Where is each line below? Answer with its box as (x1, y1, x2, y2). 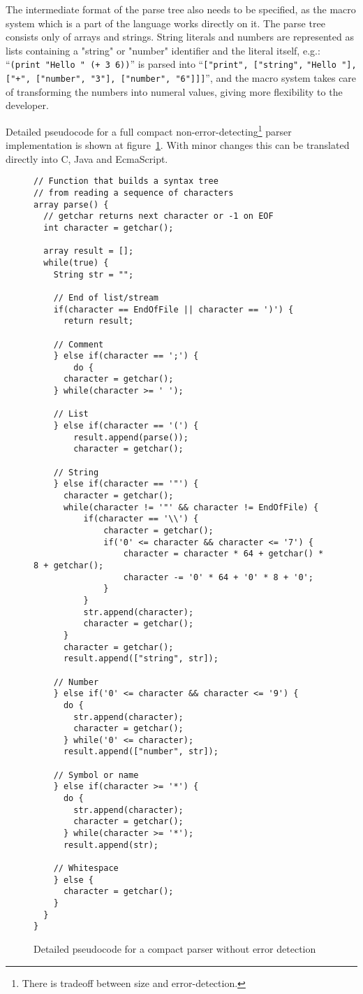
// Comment (53, 339, 104, 350)
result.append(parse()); (73, 432, 188, 442)
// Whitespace (53, 863, 119, 874)
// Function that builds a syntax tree (34, 176, 218, 187)
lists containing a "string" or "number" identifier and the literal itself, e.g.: (6, 43, 320, 57)
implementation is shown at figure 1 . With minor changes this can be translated (6, 138, 350, 152)
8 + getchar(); (34, 560, 104, 570)
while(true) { (43, 257, 109, 268)
